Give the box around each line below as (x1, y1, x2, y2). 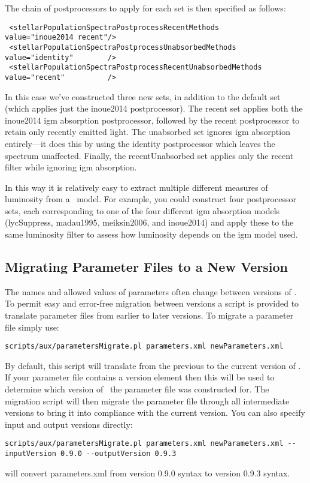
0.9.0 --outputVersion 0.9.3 (60, 449, 177, 458)
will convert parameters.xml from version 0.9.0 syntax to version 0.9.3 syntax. (5, 466, 290, 479)
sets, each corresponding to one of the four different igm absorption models (5, 204, 280, 217)
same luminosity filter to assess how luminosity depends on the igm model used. (5, 228, 298, 241)
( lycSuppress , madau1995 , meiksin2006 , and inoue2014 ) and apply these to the (5, 216, 294, 229)
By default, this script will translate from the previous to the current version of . (5, 359, 301, 371)
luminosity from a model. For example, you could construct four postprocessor (5, 193, 296, 205)
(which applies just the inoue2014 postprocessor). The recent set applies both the (5, 102, 303, 115)
